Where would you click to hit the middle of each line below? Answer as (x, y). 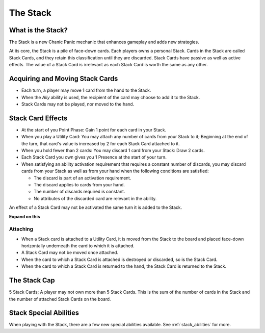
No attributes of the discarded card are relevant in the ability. (95, 198)
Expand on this (25, 216)
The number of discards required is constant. (79, 192)
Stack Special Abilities (44, 313)
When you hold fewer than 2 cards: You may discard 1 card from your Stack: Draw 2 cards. (113, 150)
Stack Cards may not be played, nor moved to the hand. (78, 104)
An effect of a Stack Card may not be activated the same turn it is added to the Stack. (95, 207)
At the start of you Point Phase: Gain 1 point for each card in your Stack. (94, 129)
